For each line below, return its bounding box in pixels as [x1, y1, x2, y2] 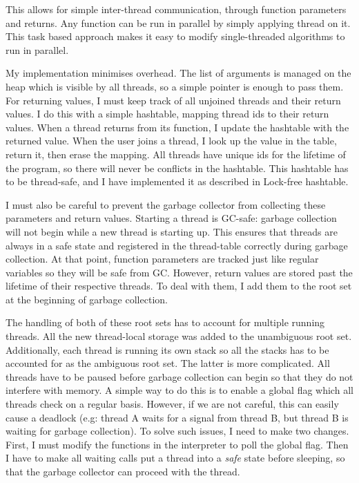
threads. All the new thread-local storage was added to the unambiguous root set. [6, 329, 352, 343]
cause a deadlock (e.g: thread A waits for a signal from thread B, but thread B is [6, 410, 349, 424]
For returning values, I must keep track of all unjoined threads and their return [6, 93, 341, 107]
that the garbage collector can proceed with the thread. [6, 464, 240, 478]
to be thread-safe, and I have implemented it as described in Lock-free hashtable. [6, 174, 349, 189]
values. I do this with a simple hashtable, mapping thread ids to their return [6, 106, 329, 121]
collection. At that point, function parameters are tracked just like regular [6, 252, 319, 266]
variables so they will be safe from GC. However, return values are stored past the [6, 265, 353, 279]
